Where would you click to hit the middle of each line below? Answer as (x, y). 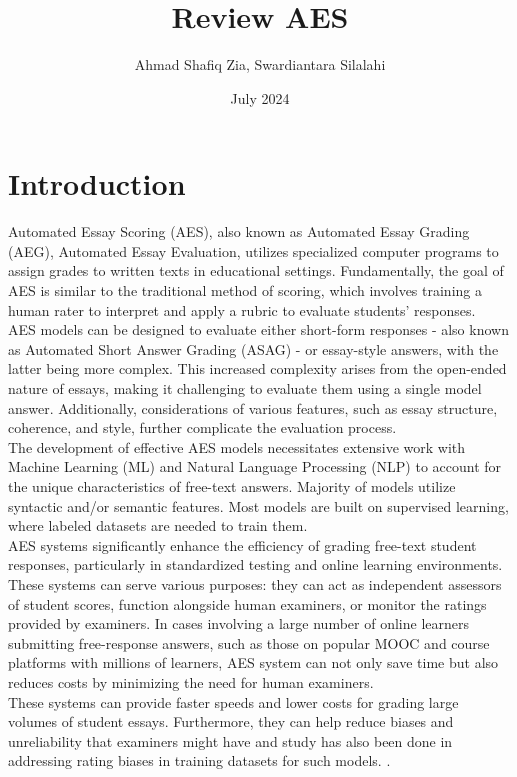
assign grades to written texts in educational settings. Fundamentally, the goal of (256, 270)
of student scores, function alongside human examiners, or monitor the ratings (247, 603)
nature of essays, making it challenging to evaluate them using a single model (245, 388)
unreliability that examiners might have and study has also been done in (230, 740)
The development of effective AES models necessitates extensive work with (237, 446)
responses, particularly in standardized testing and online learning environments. (255, 564)
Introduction (97, 183)
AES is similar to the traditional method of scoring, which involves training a (245, 290)
